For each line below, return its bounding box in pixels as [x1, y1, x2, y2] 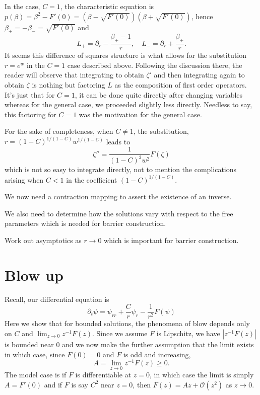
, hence [191, 11, 213, 21]
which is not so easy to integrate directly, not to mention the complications [5, 164, 237, 175]
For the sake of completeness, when [5, 126, 113, 136]
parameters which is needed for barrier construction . [5, 218, 166, 228]
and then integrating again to [154, 69, 245, 80]
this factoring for [5, 109, 56, 119]
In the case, [5, 1, 40, 11]
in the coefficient [66, 174, 117, 185]
